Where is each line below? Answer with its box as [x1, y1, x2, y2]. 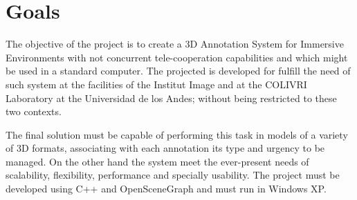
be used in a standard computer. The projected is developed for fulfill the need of [6, 63, 351, 78]
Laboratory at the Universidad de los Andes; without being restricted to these [6, 90, 337, 105]
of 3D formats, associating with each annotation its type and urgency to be [6, 141, 325, 155]
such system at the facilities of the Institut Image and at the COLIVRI [6, 77, 307, 91]
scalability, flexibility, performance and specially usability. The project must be [6, 168, 340, 182]
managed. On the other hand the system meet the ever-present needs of [6, 154, 309, 168]
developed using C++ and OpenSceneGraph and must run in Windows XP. [6, 181, 327, 196]
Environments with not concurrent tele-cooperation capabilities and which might [6, 50, 348, 64]
